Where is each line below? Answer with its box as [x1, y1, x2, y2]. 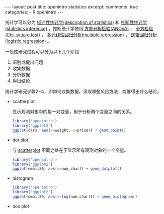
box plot [12, 203, 29, 209]
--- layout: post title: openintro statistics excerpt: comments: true [5, 4, 138, 9]
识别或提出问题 [12, 59, 43, 65]
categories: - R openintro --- [5, 9, 64, 15]
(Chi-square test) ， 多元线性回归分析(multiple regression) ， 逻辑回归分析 [5, 32, 158, 38]
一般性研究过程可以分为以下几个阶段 [5, 49, 80, 54]
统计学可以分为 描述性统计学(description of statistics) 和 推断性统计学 [5, 19, 148, 25]
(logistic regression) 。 [5, 38, 52, 44]
